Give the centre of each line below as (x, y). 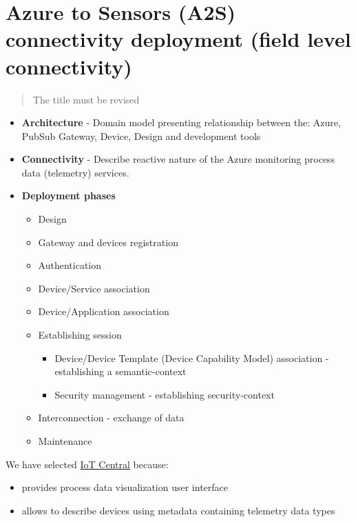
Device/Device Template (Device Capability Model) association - (192, 358)
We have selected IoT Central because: (87, 464)
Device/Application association (104, 311)
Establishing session (80, 335)
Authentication (70, 265)
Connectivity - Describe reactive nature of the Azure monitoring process (178, 159)
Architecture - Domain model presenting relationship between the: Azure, (181, 122)
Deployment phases (69, 195)
